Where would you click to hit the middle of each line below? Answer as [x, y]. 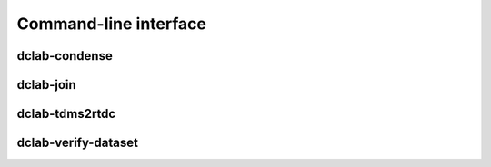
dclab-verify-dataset [77, 143]
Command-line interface [111, 24]
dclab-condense [65, 56]
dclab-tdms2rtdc [66, 114]
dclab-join [46, 85]
